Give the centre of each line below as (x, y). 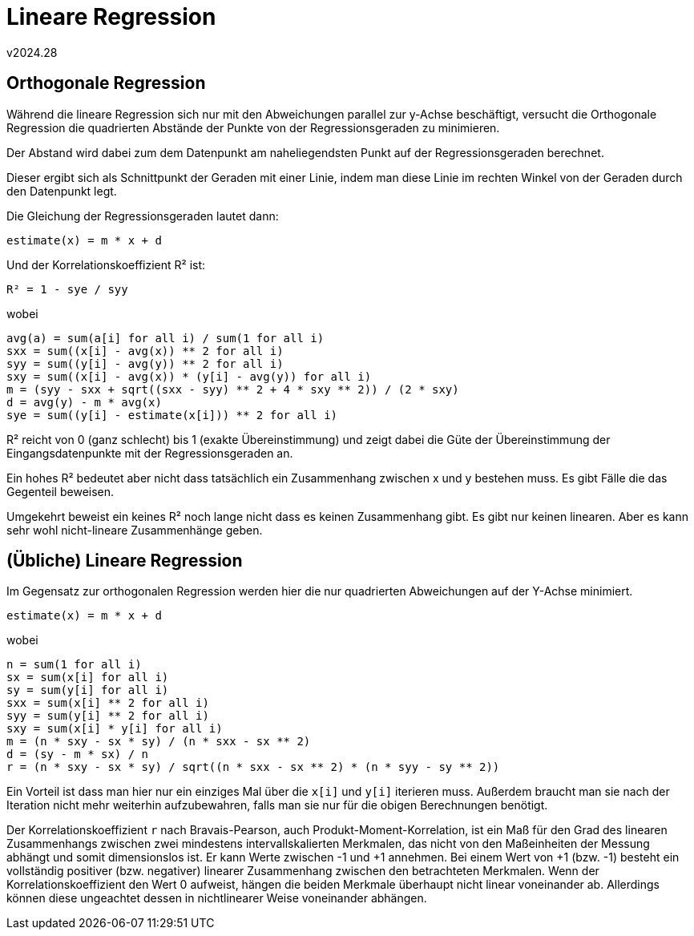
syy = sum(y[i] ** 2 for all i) (108, 716)
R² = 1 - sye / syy (67, 289)
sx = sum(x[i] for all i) (88, 678)
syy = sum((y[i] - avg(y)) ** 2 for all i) (145, 363)
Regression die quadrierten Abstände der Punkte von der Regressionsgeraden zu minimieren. (253, 127)
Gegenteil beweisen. (61, 491)
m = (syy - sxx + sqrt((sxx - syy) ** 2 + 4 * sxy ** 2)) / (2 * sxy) (233, 389)
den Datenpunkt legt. (62, 191)
